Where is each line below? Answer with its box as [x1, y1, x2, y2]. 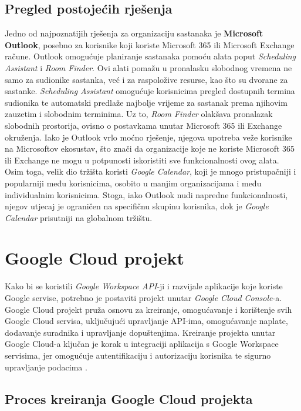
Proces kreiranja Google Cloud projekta [5, 389, 253, 407]
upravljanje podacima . [5, 360, 87, 373]
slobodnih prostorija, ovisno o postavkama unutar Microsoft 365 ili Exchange [5, 119, 282, 131]
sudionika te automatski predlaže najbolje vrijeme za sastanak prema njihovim [5, 96, 288, 108]
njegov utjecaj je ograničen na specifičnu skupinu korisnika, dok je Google [5, 200, 269, 212]
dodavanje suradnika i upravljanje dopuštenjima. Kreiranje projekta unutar [5, 326, 276, 338]
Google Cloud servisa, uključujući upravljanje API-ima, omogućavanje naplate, [5, 315, 288, 327]
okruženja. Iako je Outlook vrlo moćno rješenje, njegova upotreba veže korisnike [5, 131, 292, 143]
